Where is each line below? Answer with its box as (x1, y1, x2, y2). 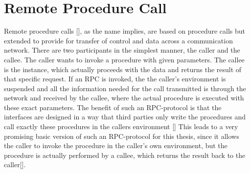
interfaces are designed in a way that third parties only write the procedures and (4, 112, 246, 122)
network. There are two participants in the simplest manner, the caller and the (4, 45, 240, 55)
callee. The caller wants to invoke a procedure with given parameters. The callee (4, 54, 245, 64)
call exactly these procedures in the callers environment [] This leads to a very (4, 121, 238, 132)
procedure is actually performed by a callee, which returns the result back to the (4, 150, 246, 160)
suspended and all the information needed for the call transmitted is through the (4, 83, 246, 93)
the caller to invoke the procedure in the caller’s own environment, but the (4, 140, 227, 151)
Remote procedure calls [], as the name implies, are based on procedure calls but (4, 26, 246, 36)
